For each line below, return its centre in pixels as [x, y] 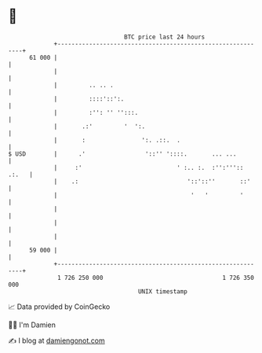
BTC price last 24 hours [165, 37]
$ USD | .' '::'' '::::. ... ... [122, 154]
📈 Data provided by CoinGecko [59, 307]
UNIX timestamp [163, 291]
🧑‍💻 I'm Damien [32, 325]
